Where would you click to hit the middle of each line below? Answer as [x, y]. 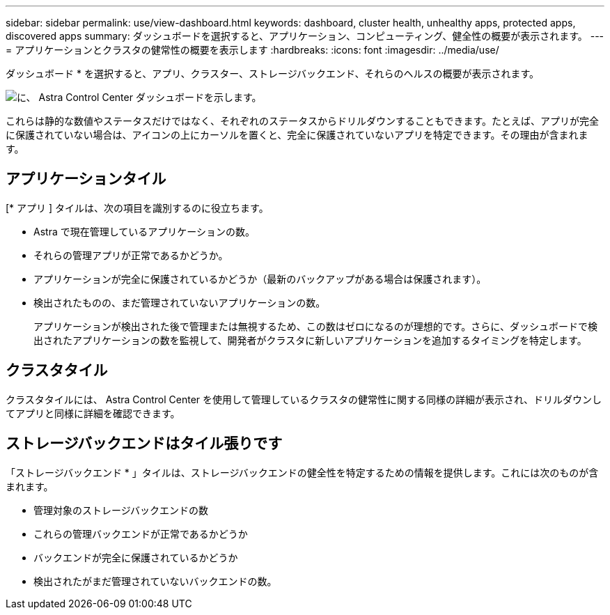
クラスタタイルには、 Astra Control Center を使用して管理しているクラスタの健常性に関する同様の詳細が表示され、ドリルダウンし [304, 399]
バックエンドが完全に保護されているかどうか [136, 557]
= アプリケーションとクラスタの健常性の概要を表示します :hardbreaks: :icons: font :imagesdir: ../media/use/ [252, 50]
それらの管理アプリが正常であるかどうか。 [131, 255]
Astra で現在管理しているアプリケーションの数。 [144, 231]
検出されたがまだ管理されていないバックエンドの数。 [155, 581]
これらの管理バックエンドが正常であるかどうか [141, 534]
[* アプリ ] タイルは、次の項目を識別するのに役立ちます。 [137, 208]
